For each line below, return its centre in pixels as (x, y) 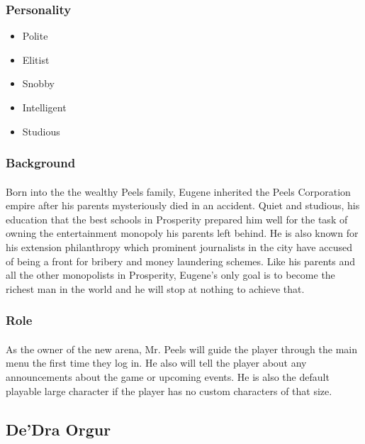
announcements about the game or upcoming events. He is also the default (168, 377)
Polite (35, 36)
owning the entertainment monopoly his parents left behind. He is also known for (182, 233)
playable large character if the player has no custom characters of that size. (169, 390)
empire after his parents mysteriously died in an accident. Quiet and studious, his (183, 205)
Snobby (38, 83)
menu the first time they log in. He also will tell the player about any (156, 363)
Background (41, 163)
